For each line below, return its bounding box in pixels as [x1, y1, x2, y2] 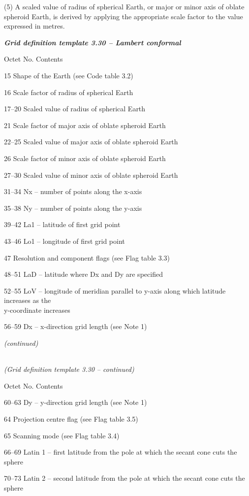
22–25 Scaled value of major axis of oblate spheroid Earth [4, 136, 178, 147]
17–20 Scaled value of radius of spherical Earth [4, 103, 146, 114]
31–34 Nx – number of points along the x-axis [4, 186, 142, 197]
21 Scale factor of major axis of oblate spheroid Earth [4, 120, 166, 130]
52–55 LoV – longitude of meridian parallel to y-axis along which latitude [4, 285, 226, 296]
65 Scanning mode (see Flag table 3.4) [4, 430, 120, 440]
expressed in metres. [4, 21, 65, 31]
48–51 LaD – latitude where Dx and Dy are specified [4, 269, 163, 279]
